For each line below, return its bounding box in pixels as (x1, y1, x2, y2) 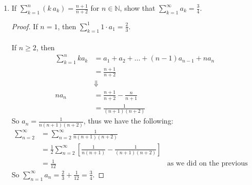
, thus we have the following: (83, 115, 173, 126)
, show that (120, 3, 156, 13)
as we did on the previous (167, 160, 248, 168)
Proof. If (11, 20, 38, 31)
